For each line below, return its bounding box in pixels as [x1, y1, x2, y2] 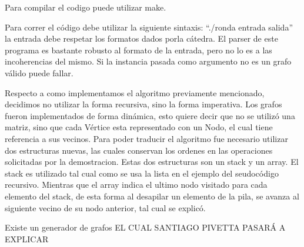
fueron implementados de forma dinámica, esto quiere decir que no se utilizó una [5, 109, 295, 121]
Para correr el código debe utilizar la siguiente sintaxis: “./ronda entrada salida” [5, 21, 293, 33]
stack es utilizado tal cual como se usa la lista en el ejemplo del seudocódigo [5, 167, 279, 179]
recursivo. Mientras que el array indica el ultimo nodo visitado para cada [5, 178, 268, 191]
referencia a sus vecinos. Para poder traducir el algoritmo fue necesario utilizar [5, 132, 288, 144]
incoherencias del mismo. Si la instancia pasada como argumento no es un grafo [5, 55, 292, 67]
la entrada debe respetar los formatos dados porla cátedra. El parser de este [5, 32, 278, 45]
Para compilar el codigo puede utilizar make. [5, 1, 166, 13]
